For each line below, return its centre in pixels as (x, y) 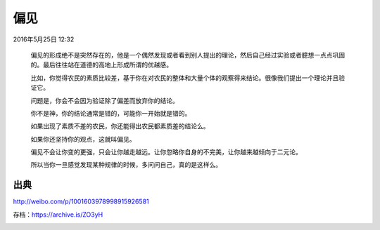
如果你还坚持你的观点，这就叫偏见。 (83, 139)
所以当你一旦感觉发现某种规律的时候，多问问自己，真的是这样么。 (126, 165)
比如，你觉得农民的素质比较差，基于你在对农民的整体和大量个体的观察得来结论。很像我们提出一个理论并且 (185, 78)
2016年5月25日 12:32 (44, 39)
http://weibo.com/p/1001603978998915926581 (81, 202)
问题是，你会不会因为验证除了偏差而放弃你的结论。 (104, 100)
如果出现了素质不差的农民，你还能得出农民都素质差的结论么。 (120, 126)
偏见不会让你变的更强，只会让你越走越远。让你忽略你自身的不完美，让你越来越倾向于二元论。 (166, 152)
